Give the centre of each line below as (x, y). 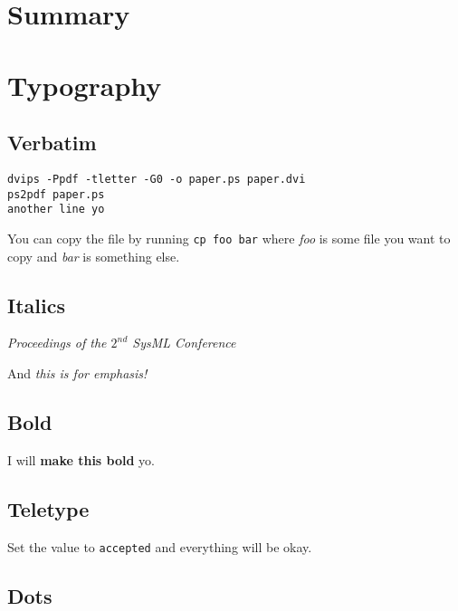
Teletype (48, 508)
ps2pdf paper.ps (56, 194)
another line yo (56, 210)
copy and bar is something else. (94, 256)
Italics (36, 305)
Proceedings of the (57, 343)
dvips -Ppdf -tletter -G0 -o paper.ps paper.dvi (157, 179)
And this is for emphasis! (77, 372)
